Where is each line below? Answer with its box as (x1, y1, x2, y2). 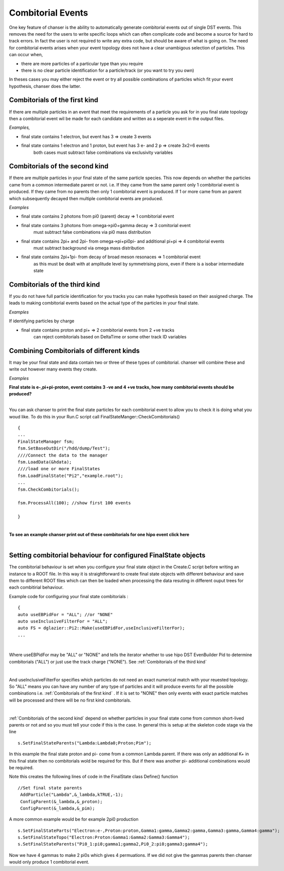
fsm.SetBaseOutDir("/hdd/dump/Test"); (18, 446, 111, 451)
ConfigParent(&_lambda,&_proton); (20, 799, 103, 804)
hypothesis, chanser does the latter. (9, 83, 81, 89)
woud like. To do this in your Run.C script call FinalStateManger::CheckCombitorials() (9, 414, 180, 419)
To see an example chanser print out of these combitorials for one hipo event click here (9, 531, 190, 537)
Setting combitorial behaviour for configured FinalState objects (9, 551, 206, 560)
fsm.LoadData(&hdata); (18, 459, 72, 465)
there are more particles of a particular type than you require (21, 61, 143, 66)
